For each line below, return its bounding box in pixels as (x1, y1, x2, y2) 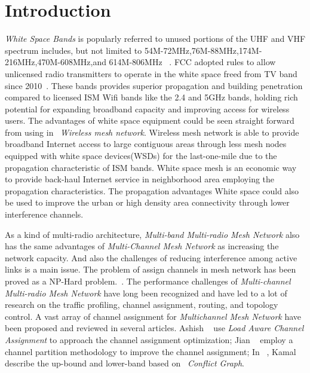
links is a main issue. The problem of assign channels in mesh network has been (5, 263, 296, 276)
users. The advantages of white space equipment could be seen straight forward (5, 114, 294, 127)
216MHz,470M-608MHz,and (5, 56, 106, 68)
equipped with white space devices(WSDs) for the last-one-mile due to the (5, 149, 277, 162)
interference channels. (5, 208, 84, 221)
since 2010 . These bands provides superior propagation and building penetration (5, 79, 303, 91)
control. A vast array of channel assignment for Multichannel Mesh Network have (5, 310, 302, 322)
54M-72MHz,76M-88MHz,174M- (144, 44, 262, 56)
